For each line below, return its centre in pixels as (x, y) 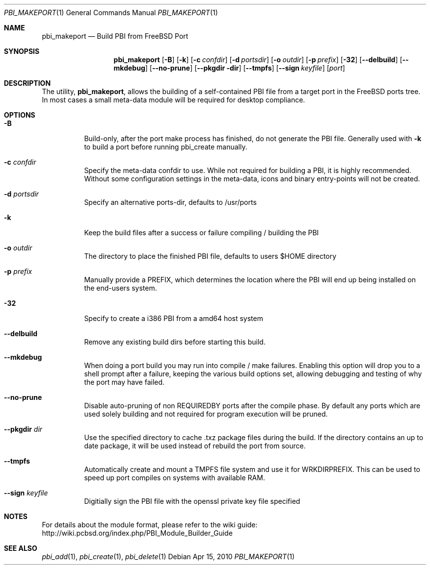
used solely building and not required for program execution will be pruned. (206, 414)
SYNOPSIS (22, 51)
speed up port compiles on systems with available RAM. (175, 478)
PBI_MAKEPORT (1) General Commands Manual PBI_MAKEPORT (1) (111, 12)
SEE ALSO (21, 548)
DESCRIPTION (27, 83)
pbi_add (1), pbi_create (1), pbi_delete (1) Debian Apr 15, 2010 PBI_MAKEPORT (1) (168, 557)
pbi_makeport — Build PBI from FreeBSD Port (115, 36)
